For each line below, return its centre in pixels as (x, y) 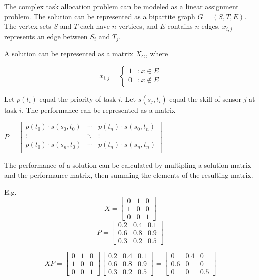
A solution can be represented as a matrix (69, 53)
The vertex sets (28, 26)
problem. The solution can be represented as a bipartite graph (100, 16)
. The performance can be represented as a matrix (98, 109)
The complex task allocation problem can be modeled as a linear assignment (121, 6)
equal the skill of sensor (206, 98)
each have (95, 26)
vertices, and (138, 26)
